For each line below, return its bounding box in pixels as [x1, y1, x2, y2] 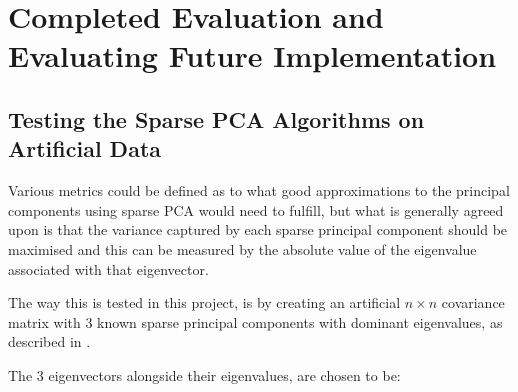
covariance [441, 292, 505, 313]
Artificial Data [8, 133, 162, 164]
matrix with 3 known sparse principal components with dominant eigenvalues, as [8, 311, 503, 332]
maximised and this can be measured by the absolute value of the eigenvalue [8, 238, 477, 259]
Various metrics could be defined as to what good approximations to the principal [8, 180, 510, 201]
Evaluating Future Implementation [8, 35, 497, 76]
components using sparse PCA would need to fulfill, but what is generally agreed [8, 199, 504, 220]
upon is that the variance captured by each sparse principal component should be [8, 219, 508, 240]
